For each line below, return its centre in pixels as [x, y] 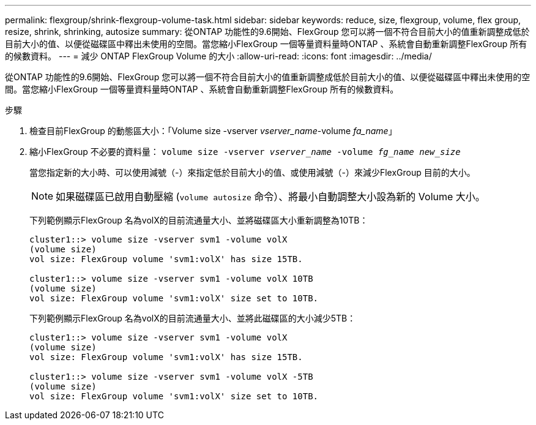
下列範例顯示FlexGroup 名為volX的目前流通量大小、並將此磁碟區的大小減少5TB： [193, 318]
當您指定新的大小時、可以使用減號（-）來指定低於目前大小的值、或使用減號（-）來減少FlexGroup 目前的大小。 [252, 172]
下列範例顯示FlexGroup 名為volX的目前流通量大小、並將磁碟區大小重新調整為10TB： [199, 220]
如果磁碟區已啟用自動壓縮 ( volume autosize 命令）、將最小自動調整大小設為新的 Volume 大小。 [270, 197]
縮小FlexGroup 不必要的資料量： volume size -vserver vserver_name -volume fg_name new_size [245, 152]
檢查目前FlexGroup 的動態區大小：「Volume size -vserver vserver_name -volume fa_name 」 [213, 131]
